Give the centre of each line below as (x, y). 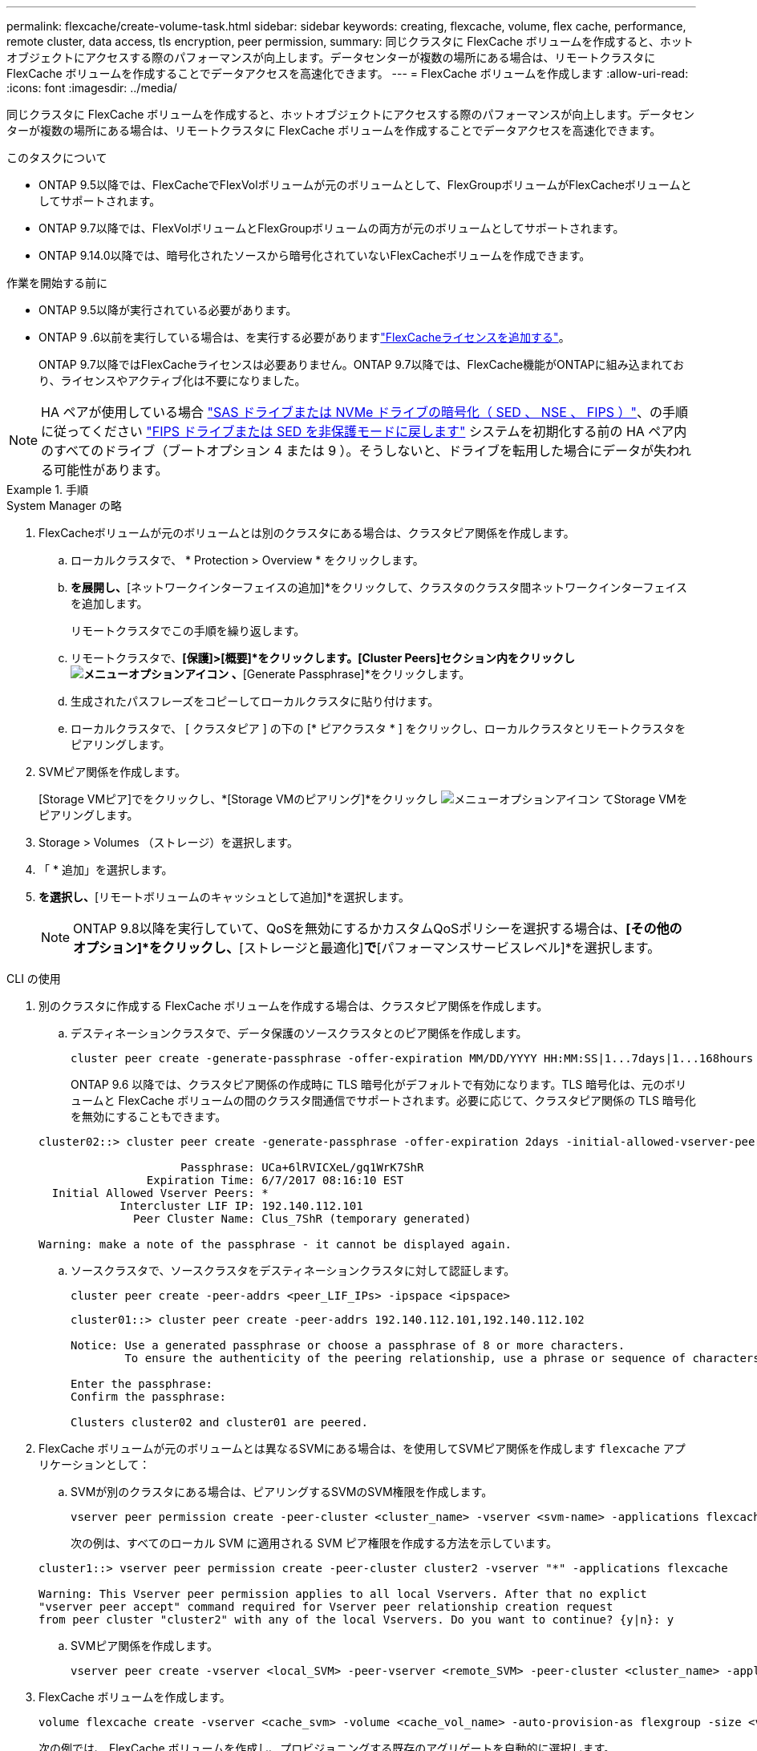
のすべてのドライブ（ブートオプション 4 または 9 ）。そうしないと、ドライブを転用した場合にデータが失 (354, 451)
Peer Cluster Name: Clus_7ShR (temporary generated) (302, 1219)
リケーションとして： (95, 1464)
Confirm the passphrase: (148, 1397)
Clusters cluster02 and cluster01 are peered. (219, 1422)
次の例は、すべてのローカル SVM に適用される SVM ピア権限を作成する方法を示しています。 (314, 1543)
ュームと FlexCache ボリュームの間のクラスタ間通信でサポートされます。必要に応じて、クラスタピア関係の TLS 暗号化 (383, 1100)
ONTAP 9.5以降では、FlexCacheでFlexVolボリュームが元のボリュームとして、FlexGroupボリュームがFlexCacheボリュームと (365, 185)
